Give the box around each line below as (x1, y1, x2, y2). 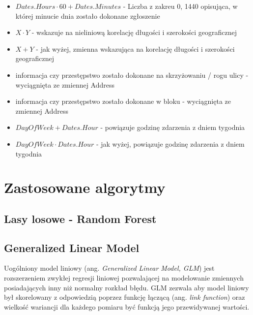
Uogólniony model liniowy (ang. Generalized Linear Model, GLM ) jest (4, 263, 215, 273)
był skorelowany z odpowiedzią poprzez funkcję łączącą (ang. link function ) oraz (4, 292, 245, 302)
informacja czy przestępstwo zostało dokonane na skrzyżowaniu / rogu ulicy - (15, 69, 249, 80)
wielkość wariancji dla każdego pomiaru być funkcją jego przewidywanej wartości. (4, 301, 250, 312)
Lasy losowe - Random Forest (4, 211, 157, 226)
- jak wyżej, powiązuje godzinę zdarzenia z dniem (96, 138, 245, 149)
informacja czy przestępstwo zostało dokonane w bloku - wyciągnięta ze (15, 96, 231, 106)
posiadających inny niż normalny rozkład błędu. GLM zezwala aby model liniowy (4, 282, 249, 292)
